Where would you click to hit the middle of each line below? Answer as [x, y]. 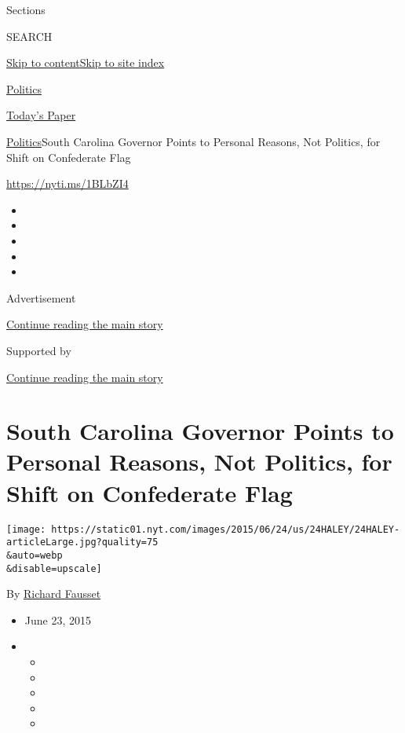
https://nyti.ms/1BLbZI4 [67, 183]
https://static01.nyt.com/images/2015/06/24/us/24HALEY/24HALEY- [226, 529]
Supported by [39, 350]
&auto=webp [35, 555]
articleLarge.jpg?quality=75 [82, 542]
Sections [26, 9]
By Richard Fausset [54, 594]
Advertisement [41, 297]
